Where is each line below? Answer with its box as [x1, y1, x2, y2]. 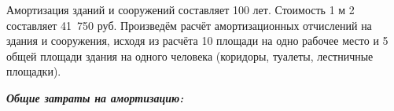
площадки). [6, 63, 61, 80]
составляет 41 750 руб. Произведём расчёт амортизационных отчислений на [6, 17, 372, 33]
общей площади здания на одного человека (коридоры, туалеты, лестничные [6, 47, 374, 64]
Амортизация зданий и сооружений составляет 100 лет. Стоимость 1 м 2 [6, 2, 355, 17]
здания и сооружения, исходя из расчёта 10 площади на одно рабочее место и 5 [6, 32, 388, 49]
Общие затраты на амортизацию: [6, 89, 184, 105]
